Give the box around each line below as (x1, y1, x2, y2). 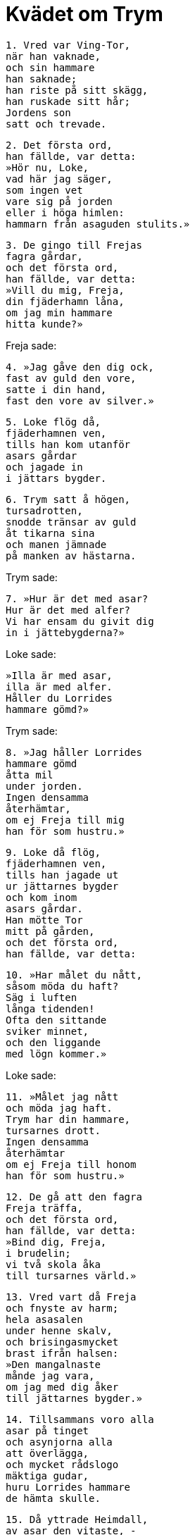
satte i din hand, (6, 383, 107, 395)
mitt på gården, (6, 925, 95, 937)
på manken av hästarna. (6, 549, 137, 561)
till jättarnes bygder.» (6, 1392, 142, 1404)
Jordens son (6, 106, 71, 118)
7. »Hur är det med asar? (6, 592, 149, 604)
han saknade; (6, 73, 77, 85)
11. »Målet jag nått (6, 1090, 119, 1102)
